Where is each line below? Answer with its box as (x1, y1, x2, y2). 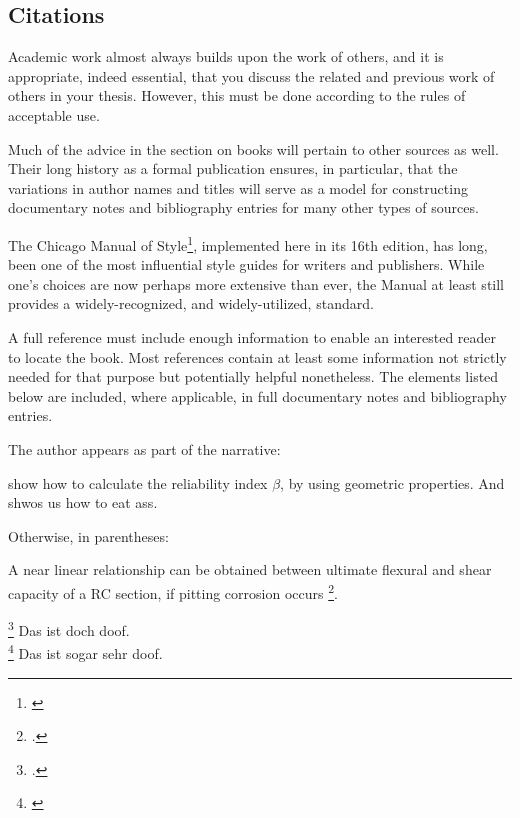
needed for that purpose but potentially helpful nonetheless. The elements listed (8, 366, 499, 387)
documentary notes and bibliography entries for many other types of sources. (8, 197, 479, 218)
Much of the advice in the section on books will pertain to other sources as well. (8, 138, 499, 159)
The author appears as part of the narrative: (8, 438, 281, 459)
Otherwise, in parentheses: (8, 525, 169, 546)
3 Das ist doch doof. (8, 617, 130, 640)
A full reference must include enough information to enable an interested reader (8, 326, 497, 347)
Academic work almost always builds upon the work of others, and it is (8, 46, 444, 67)
